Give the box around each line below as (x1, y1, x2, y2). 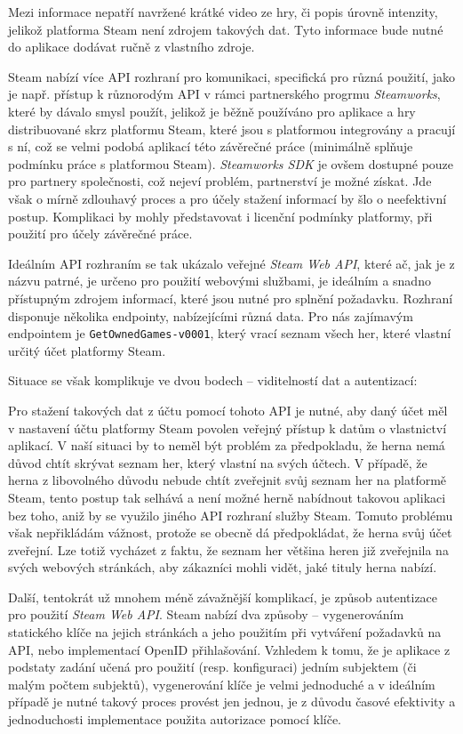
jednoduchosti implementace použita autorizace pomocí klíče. (8, 710, 342, 729)
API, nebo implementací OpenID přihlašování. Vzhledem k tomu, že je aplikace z (8, 640, 451, 658)
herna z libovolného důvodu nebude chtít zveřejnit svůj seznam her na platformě (8, 471, 447, 489)
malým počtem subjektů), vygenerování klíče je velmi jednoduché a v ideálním (8, 674, 435, 693)
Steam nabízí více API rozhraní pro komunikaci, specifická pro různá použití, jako (8, 67, 455, 85)
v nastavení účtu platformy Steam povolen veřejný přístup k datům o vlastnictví (8, 418, 447, 437)
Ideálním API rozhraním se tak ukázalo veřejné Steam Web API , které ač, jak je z (8, 254, 455, 272)
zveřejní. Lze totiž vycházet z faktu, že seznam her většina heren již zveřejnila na (8, 540, 449, 559)
